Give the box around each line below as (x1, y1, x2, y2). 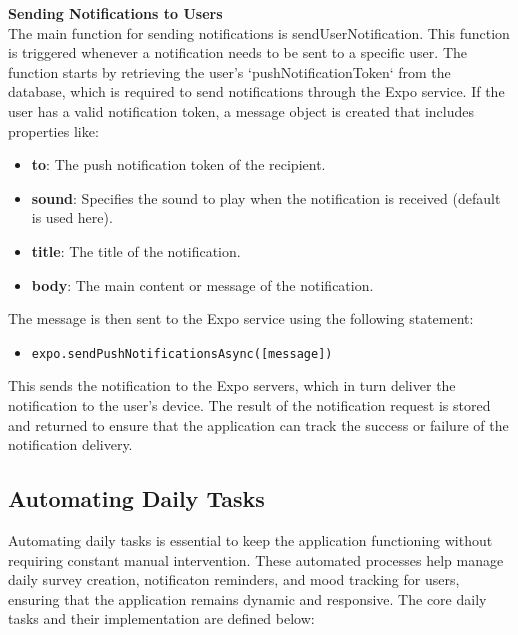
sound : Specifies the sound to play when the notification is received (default (31, 187, 501, 208)
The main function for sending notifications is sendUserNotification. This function (8, 22, 510, 43)
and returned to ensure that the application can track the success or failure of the (8, 414, 509, 435)
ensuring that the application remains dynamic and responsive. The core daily (8, 588, 487, 609)
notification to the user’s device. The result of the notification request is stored (8, 394, 491, 415)
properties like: (8, 120, 99, 141)
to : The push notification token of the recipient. (31, 154, 326, 175)
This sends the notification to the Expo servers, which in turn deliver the (8, 375, 456, 396)
